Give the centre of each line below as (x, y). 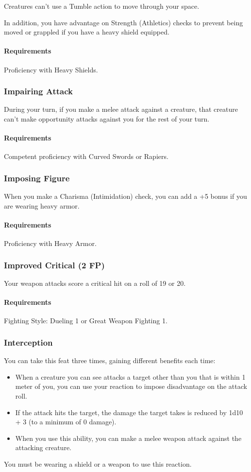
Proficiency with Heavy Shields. (51, 69)
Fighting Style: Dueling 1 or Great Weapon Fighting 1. (86, 321)
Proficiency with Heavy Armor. (50, 243)
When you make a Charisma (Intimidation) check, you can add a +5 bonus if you (125, 196)
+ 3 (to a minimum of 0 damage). (66, 422)
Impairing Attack (38, 91)
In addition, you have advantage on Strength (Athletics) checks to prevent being (124, 22)
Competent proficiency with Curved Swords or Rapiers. (86, 156)
